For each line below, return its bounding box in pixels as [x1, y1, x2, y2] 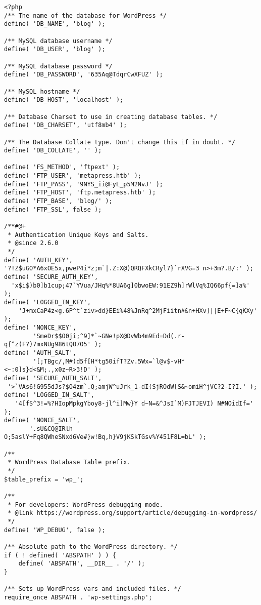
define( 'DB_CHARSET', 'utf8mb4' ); [4, 122, 127, 129]
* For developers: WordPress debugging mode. [8, 501, 163, 508]
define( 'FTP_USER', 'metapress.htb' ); [4, 172, 142, 180]
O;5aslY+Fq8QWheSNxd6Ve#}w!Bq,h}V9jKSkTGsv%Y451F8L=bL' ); [4, 433, 206, 441]
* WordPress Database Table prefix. [8, 459, 131, 466]
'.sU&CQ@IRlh [29, 425, 73, 432]
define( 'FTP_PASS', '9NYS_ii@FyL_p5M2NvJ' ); [4, 180, 163, 188]
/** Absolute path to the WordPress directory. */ [4, 543, 178, 550]
